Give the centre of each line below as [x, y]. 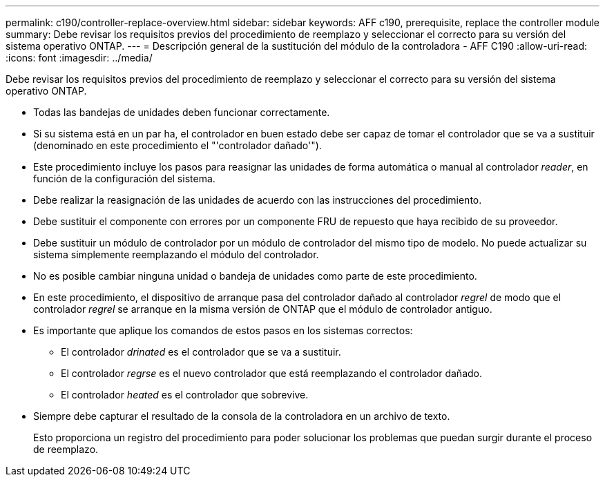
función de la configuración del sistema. [124, 179]
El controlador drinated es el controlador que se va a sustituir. [201, 352]
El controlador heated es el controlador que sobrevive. [185, 395]
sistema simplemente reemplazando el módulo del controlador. [176, 254]
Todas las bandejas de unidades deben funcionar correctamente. [182, 112]
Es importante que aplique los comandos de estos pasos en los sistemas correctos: [223, 330]
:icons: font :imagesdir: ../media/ [79, 58]
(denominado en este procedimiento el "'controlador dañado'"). [177, 145]
